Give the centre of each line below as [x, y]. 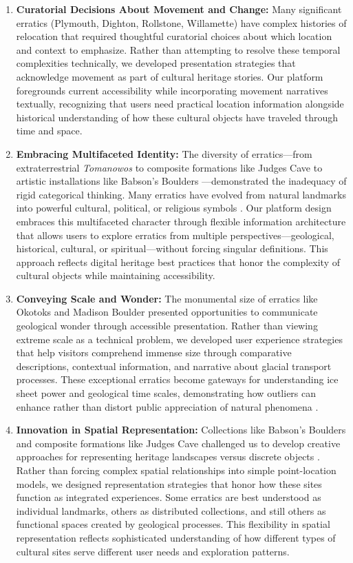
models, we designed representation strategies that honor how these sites [169, 483]
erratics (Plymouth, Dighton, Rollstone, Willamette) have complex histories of [181, 22]
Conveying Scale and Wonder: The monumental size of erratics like [167, 298]
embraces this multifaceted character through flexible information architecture [181, 221]
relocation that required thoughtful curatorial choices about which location [174, 36]
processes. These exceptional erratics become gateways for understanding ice [177, 379]
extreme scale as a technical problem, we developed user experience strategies [179, 339]
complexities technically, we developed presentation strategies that [156, 63]
